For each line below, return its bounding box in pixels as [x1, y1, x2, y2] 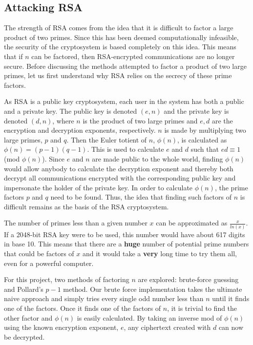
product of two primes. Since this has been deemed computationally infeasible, [4, 32, 239, 42]
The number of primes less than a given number [4, 218, 148, 228]
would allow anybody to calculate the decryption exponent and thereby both [4, 163, 233, 173]
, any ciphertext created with [124, 322, 211, 332]
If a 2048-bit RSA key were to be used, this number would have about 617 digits [4, 229, 245, 239]
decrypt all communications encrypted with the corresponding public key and [4, 173, 236, 183]
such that [190, 144, 219, 154]
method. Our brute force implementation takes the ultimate [63, 284, 242, 294]
